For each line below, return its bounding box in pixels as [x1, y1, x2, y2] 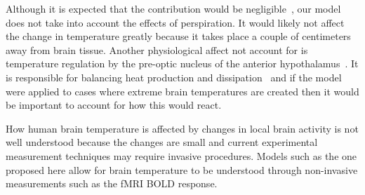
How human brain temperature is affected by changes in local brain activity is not [6, 121, 359, 135]
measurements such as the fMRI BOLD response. [6, 176, 218, 191]
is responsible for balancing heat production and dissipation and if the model [6, 69, 342, 84]
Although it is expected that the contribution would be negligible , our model [6, 1, 341, 15]
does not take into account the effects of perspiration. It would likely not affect [6, 15, 345, 29]
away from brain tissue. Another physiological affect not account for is [6, 42, 308, 57]
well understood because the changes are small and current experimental [6, 135, 318, 149]
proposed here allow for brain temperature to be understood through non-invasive [6, 162, 358, 177]
